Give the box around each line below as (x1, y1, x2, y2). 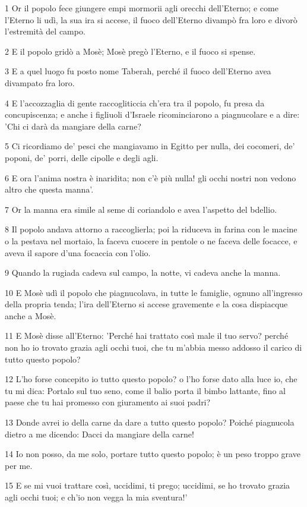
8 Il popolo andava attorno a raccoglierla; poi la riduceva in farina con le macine (5, 223, 297, 235)
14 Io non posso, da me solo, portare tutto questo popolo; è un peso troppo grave (5, 448, 300, 460)
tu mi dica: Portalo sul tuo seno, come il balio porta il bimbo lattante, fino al (5, 384, 286, 396)
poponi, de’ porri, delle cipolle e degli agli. (5, 151, 159, 163)
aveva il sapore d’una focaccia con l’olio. (5, 246, 151, 259)
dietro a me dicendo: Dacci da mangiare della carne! (5, 427, 194, 440)
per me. (5, 459, 33, 471)
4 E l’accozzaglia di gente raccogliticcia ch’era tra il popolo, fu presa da (5, 96, 265, 109)
